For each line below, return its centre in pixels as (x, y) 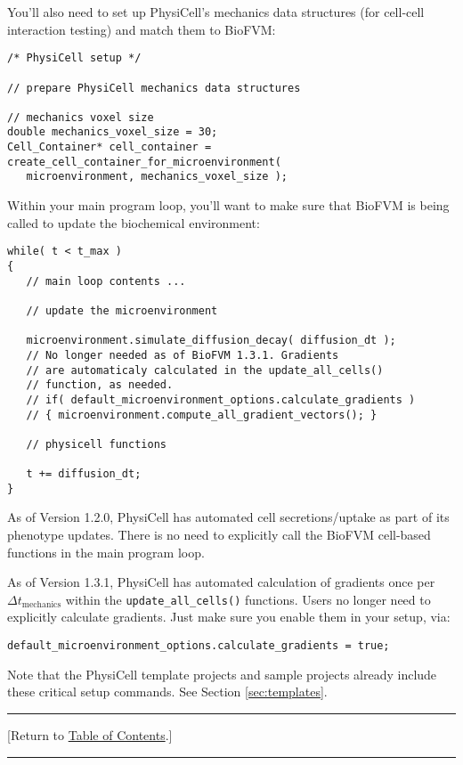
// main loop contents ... (106, 281)
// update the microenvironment (122, 310)
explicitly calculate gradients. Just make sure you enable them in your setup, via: (229, 617)
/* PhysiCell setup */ (74, 58)
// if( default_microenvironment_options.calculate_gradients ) (221, 399)
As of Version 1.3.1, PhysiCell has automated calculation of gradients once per (221, 582)
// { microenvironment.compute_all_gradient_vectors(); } (202, 415)
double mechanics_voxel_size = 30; (113, 132)
